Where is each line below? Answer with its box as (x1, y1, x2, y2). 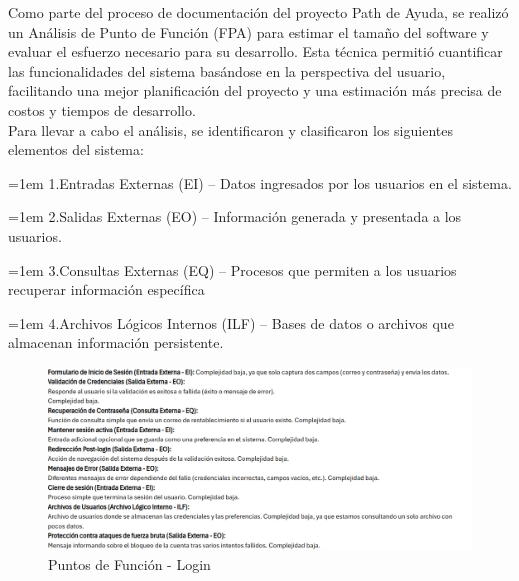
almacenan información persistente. (8, 332, 224, 353)
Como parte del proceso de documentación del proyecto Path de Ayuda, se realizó (8, 2, 509, 22)
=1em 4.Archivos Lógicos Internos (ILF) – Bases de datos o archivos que (8, 312, 454, 333)
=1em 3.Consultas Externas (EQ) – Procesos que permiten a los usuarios (8, 259, 457, 280)
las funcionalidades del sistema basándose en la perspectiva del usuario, (8, 60, 446, 81)
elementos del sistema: (8, 139, 144, 160)
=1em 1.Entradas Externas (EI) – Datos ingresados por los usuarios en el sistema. (8, 172, 512, 193)
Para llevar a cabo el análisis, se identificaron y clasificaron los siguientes (8, 119, 453, 140)
